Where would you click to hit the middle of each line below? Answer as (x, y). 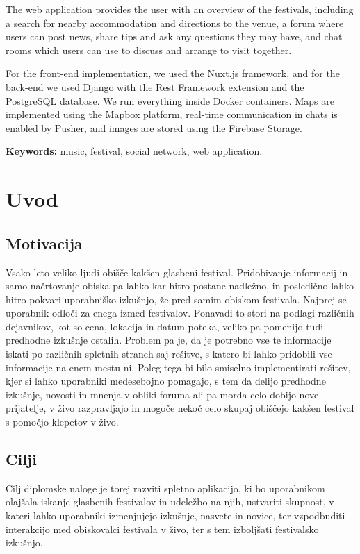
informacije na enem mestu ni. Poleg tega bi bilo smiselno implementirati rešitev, (178, 367)
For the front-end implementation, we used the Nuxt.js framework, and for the (173, 73)
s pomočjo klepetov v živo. (62, 422)
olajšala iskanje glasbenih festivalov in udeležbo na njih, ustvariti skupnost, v (170, 502)
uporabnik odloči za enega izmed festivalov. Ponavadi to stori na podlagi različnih (180, 313)
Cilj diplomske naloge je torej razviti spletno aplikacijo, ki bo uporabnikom (165, 488)
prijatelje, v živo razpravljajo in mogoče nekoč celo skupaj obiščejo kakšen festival (180, 408)
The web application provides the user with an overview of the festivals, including (180, 9)
